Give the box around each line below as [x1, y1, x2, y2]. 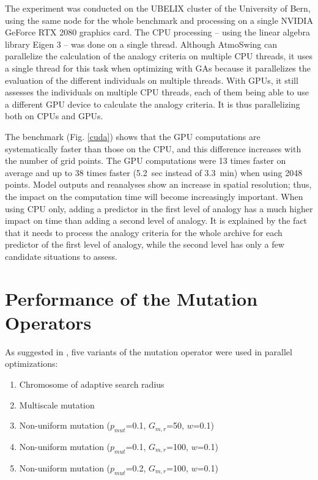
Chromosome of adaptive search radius [19, 377, 165, 390]
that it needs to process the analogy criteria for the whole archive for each [5, 226, 283, 238]
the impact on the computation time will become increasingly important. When [5, 190, 303, 202]
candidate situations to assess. [5, 249, 118, 262]
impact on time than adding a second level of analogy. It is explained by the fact [5, 214, 308, 227]
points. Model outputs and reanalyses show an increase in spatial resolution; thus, [5, 178, 312, 191]
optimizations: [5, 357, 58, 370]
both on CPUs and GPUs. [5, 109, 103, 122]
